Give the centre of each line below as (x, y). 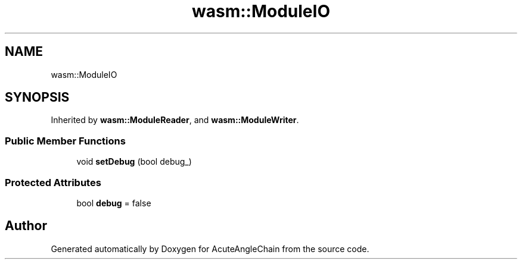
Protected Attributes (53, 182)
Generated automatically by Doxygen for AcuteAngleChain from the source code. (210, 249)
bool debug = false (114, 203)
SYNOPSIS (37, 98)
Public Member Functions (65, 141)
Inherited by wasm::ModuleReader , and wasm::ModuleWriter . (175, 120)
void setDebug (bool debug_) (134, 162)
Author (26, 226)
